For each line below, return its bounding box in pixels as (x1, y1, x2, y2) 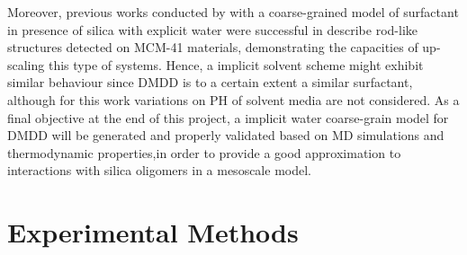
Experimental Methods (7, 214, 299, 251)
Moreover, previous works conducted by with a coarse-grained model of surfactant (7, 3, 459, 21)
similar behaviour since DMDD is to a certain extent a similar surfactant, (7, 73, 413, 92)
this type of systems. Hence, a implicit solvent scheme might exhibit (48, 55, 424, 74)
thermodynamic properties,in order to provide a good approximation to (7, 143, 401, 162)
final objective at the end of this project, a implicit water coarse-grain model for (7, 108, 449, 127)
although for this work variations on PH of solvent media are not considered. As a (7, 90, 460, 109)
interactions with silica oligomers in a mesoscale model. (7, 161, 311, 180)
